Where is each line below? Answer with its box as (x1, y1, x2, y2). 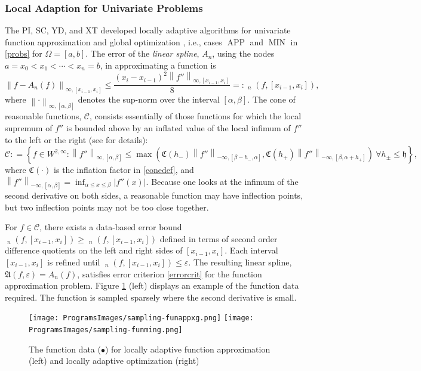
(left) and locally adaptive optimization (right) (29, 354, 199, 367)
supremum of (5, 121, 53, 134)
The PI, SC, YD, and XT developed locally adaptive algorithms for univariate (5, 24, 291, 36)
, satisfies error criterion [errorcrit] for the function (77, 267, 262, 280)
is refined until (47, 255, 100, 268)
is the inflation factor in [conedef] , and (54, 163, 194, 176)
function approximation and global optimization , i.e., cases (5, 35, 222, 48)
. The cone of (247, 92, 296, 105)
